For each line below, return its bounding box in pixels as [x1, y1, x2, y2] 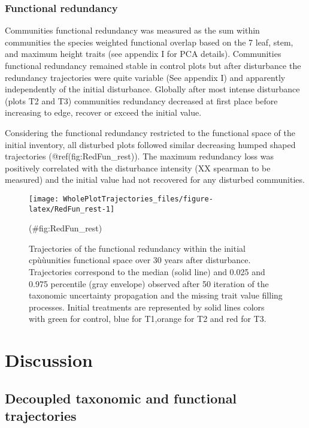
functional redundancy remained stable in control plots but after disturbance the [5, 59, 301, 71]
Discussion [5, 348, 93, 372]
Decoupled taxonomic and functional [5, 388, 237, 407]
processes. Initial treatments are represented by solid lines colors [29, 300, 265, 313]
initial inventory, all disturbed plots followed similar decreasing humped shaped [5, 138, 296, 150]
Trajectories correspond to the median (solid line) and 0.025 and [29, 266, 265, 278]
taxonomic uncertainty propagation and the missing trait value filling [29, 289, 283, 302]
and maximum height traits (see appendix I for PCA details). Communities [5, 47, 281, 60]
